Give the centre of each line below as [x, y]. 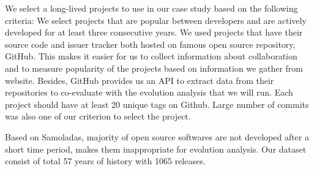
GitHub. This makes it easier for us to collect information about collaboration [151, 56]
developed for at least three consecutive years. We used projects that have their [154, 32]
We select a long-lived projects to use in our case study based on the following [151, 8]
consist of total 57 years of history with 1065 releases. [105, 161]
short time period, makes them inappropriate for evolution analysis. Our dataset [156, 149]
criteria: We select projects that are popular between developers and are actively [156, 20]
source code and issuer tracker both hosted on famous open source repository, [150, 44]
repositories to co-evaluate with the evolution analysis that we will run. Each [149, 92]
